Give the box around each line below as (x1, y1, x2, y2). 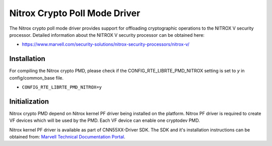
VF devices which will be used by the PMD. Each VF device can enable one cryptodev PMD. (9, 117, 200, 123)
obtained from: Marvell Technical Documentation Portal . (9, 134, 125, 140)
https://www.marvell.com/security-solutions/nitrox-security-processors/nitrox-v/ (22, 41, 190, 47)
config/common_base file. (9, 75, 64, 81)
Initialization (9, 97, 49, 106)
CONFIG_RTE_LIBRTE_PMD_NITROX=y (22, 85, 102, 90)
